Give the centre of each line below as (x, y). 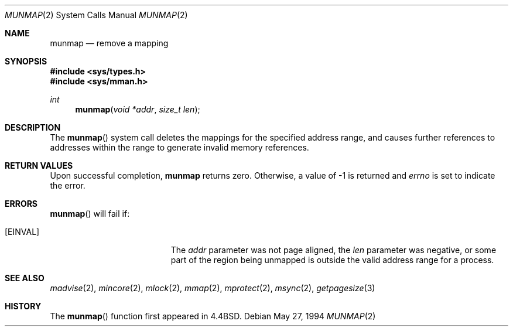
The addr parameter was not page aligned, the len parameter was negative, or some (334, 250)
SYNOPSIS (26, 61)
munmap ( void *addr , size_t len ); (138, 109)
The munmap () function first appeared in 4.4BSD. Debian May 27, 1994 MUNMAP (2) (213, 316)
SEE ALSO (25, 278)
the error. (68, 185)
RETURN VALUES (39, 165)
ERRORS (21, 204)
